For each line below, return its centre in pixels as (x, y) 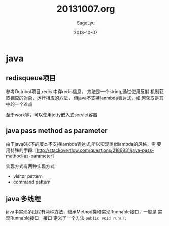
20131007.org (86, 9)
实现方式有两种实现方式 (30, 166)
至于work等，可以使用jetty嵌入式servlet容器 (52, 115)
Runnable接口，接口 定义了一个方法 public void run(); (68, 218)
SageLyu (86, 23)
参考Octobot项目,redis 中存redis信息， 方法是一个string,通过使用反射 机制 (82, 91)
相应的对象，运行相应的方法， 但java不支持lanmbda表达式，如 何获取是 (84, 98)
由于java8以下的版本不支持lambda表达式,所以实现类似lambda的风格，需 (81, 144)
